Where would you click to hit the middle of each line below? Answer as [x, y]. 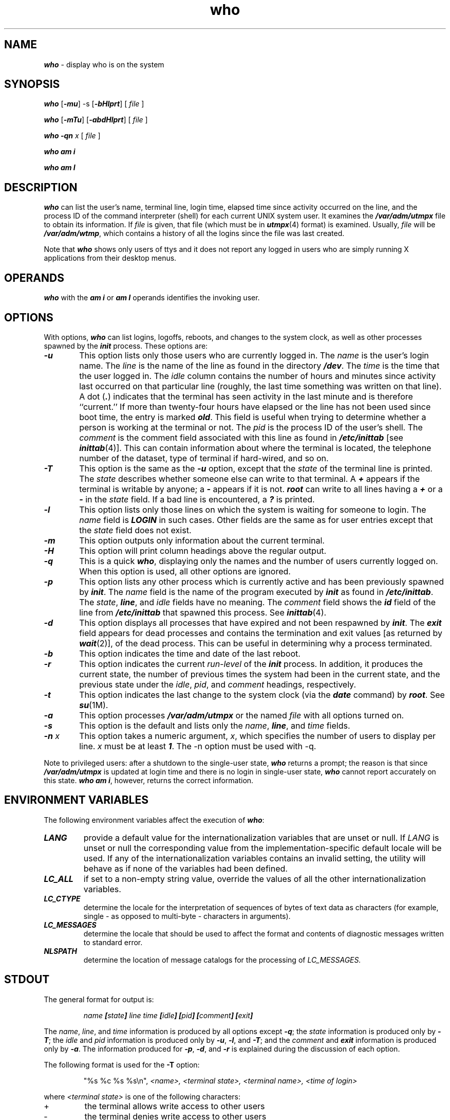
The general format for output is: [99, 999]
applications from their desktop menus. [110, 258]
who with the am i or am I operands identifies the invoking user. [152, 298]
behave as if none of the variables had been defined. [185, 868]
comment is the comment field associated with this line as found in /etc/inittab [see [241, 437]
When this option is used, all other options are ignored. [185, 571]
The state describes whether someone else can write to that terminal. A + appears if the [250, 478]
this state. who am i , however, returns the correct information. [149, 780]
